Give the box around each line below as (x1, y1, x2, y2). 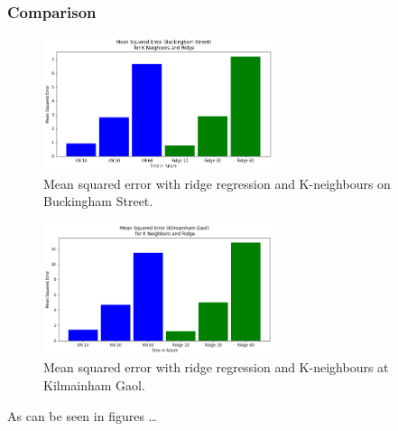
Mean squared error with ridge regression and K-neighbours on (43, 173, 391, 192)
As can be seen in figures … (7, 406, 157, 425)
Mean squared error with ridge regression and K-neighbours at (43, 358, 389, 377)
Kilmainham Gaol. (43, 376, 145, 395)
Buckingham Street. (43, 192, 153, 211)
